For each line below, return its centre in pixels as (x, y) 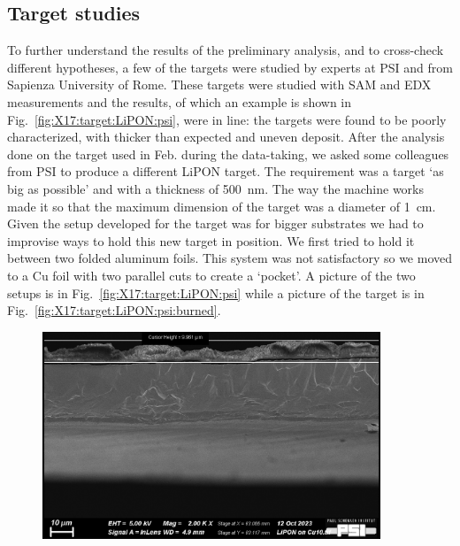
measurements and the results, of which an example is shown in (180, 101)
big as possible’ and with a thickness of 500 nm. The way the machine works (216, 188)
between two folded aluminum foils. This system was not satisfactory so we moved (230, 258)
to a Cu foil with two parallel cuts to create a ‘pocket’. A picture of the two (211, 275)
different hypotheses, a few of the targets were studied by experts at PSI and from (230, 67)
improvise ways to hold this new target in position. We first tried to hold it (211, 240)
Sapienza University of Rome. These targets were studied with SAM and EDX (219, 85)
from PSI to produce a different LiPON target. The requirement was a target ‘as (226, 171)
